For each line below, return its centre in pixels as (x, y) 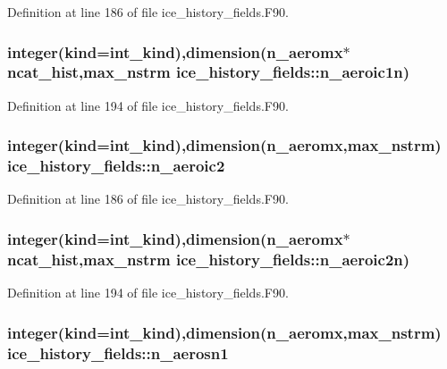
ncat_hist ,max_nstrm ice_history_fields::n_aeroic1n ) (209, 72)
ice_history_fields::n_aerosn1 (118, 352)
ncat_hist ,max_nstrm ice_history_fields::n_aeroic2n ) (209, 259)
